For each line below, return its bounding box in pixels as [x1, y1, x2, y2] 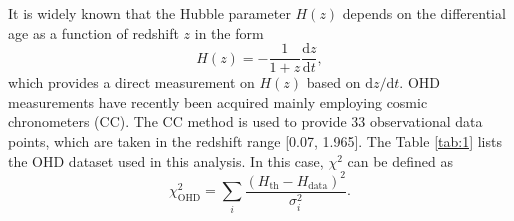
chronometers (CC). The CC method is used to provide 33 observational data [8, 111, 483, 132]
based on [306, 72, 361, 93]
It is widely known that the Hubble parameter [8, 3, 291, 23]
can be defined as [347, 150, 453, 171]
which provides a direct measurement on [8, 72, 255, 93]
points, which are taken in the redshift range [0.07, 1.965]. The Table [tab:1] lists [8, 131, 502, 152]
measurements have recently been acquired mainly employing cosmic [8, 91, 428, 112]
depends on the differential [342, 3, 506, 23]
